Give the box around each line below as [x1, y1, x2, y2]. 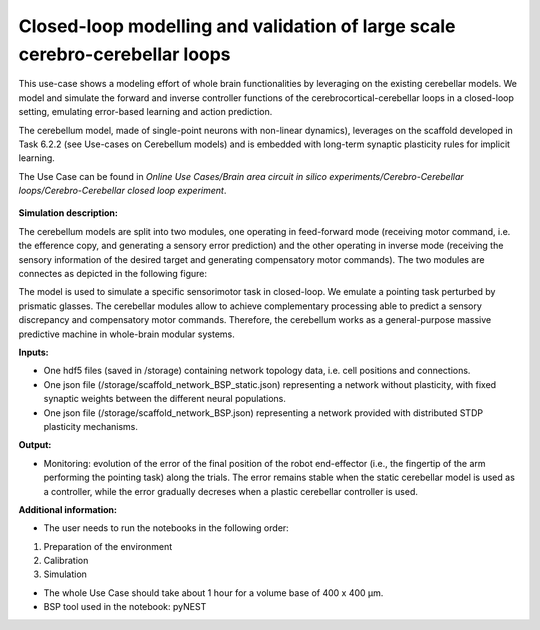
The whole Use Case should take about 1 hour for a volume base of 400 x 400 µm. [43, 586, 384, 599]
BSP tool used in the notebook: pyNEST [43, 601, 207, 613]
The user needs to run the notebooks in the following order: [43, 522, 289, 534]
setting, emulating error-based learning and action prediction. [18, 106, 273, 118]
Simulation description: [18, 207, 119, 219]
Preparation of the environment [43, 540, 173, 552]
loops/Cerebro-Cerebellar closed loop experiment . [18, 185, 227, 197]
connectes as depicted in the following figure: [18, 268, 207, 280]
